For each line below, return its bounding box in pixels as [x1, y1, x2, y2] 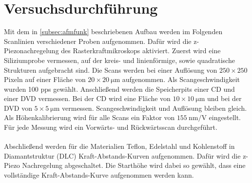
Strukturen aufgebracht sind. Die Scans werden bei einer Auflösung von [4, 64, 217, 75]
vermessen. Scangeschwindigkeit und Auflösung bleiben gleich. [62, 102, 247, 113]
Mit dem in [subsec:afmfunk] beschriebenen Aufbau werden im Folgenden [4, 26, 223, 37]
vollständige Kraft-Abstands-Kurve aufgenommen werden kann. [4, 170, 194, 180]
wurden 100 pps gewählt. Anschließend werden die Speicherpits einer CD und [4, 83, 235, 94]
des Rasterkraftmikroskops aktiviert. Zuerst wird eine [61, 45, 221, 56]
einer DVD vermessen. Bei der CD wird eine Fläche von [4, 93, 171, 103]
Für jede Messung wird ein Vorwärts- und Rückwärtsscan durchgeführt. [4, 122, 217, 132]
